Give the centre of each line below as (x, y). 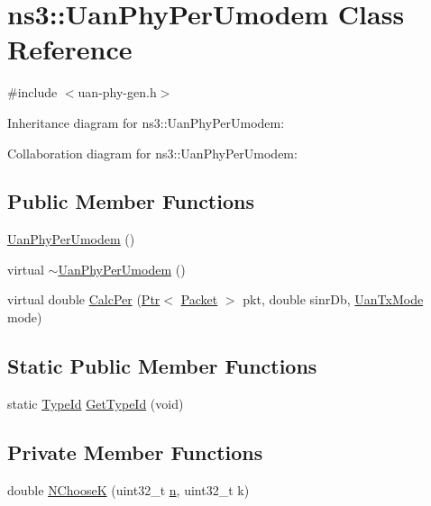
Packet (199, 299)
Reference (70, 49)
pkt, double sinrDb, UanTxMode (333, 299)
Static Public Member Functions (162, 366)
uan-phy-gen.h (117, 92)
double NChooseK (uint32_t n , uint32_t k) (128, 489)
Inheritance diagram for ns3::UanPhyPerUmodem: (146, 122)
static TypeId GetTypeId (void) (96, 403)
